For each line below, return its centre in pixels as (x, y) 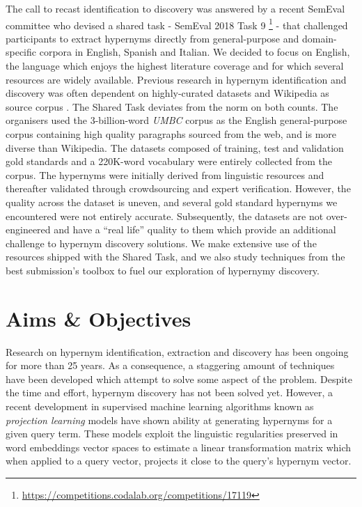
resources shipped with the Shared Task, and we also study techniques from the (175, 257)
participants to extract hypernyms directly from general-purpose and (152, 38)
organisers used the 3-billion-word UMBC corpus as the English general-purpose (176, 120)
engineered (28, 229)
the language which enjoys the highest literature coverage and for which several (175, 66)
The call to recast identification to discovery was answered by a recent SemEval (175, 8)
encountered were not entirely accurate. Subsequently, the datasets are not (165, 216)
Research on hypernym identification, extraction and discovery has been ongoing (177, 351)
